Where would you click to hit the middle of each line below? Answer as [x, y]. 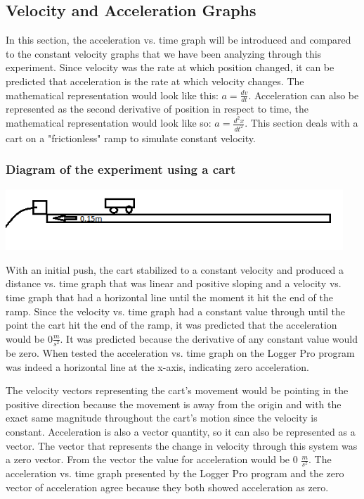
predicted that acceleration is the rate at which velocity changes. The [155, 81]
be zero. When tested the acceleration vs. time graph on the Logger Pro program [180, 352]
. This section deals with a [301, 123]
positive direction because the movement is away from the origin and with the [174, 404]
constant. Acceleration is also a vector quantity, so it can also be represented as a [181, 431]
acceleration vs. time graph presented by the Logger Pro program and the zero [175, 473]
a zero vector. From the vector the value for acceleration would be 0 [152, 459]
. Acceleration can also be [304, 95]
